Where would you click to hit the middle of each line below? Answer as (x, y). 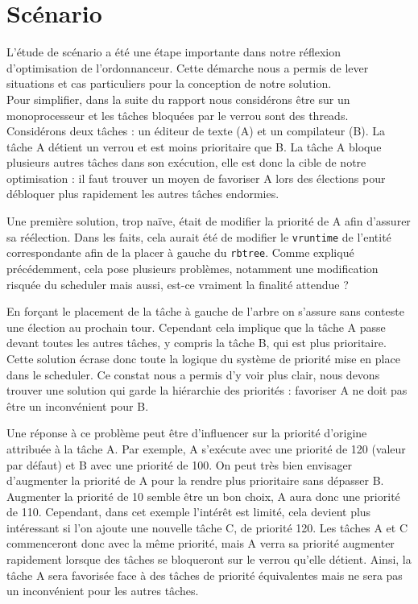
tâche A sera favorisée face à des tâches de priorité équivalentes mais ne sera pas (205, 575)
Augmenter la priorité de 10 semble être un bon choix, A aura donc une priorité (203, 496)
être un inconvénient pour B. (78, 405)
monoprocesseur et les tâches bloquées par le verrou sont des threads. (178, 115)
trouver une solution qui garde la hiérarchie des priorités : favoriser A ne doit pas (207, 390)
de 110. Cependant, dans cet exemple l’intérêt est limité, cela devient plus (189, 512)
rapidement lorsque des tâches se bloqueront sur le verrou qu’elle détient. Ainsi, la (209, 559)
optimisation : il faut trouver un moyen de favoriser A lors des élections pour (196, 178)
